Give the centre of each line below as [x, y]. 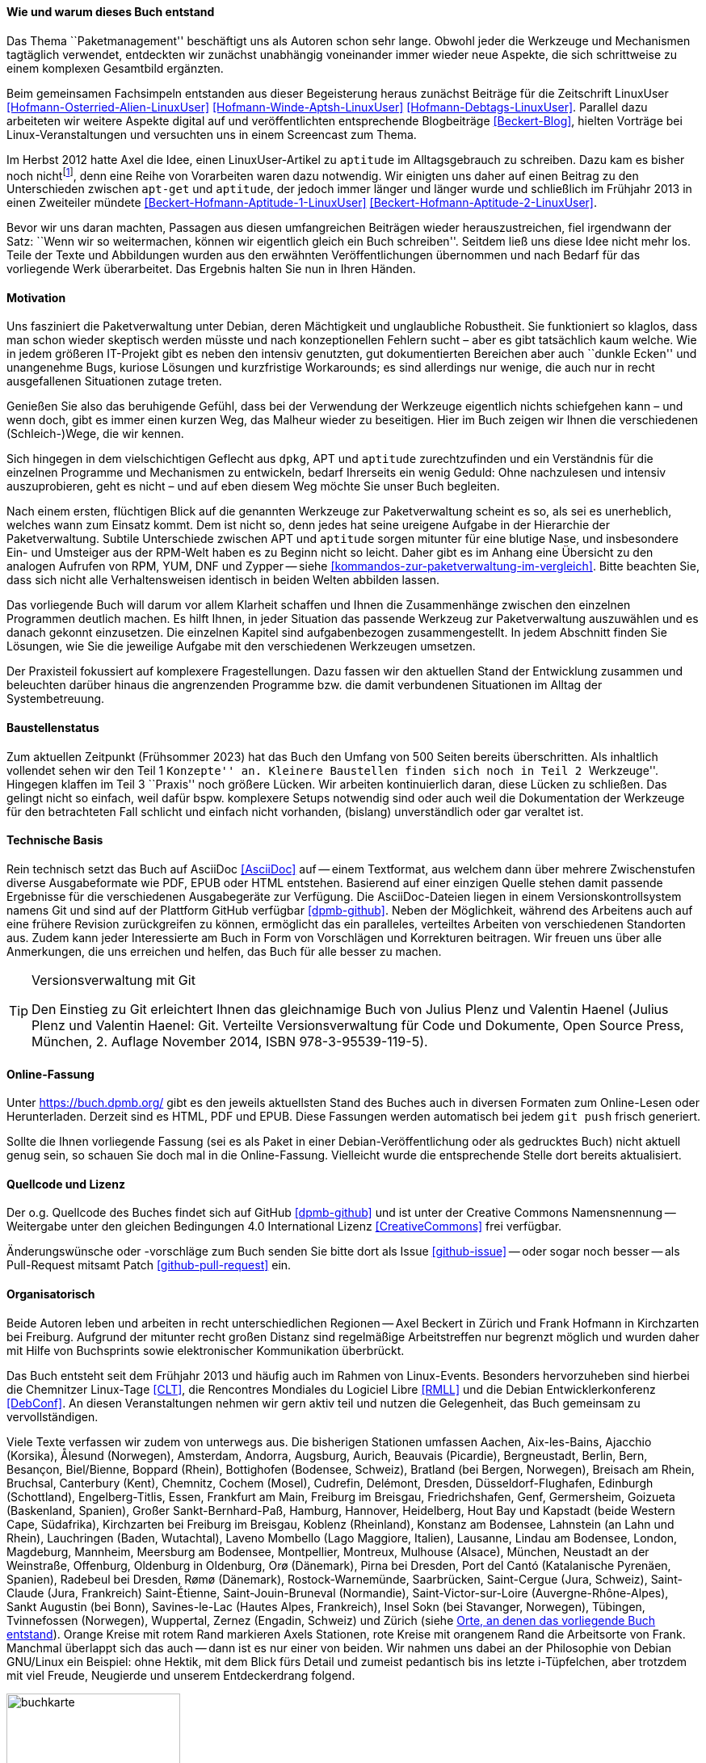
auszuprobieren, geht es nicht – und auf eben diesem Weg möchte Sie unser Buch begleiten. [253, 486]
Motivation [36, 297]
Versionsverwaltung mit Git [113, 980]
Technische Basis [55, 840]
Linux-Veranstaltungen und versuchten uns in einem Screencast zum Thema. [212, 134]
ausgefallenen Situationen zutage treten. [114, 381]
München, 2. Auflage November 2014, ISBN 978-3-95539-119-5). [230, 1041]
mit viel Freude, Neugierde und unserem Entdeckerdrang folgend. [181, 1675]
